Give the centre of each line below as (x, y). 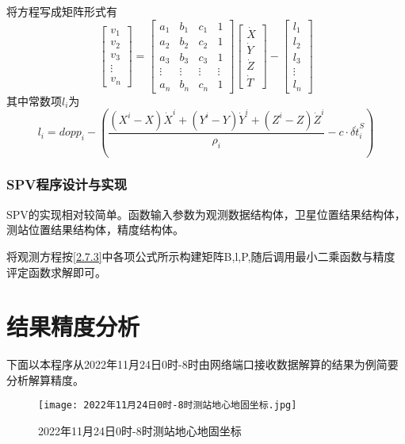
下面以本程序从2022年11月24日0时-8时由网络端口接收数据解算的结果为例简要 (202, 364)
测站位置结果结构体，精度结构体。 (95, 230)
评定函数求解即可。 (56, 272)
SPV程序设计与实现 (67, 184)
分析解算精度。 (45, 379)
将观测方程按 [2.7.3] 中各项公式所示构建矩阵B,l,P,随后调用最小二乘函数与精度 (201, 256)
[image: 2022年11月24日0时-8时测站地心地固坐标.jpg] (168, 406)
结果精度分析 (73, 326)
